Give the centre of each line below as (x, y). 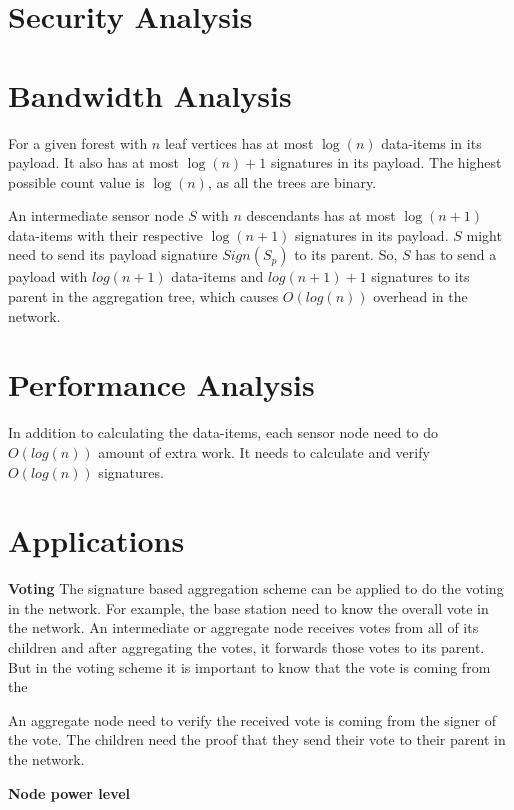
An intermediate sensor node (96, 215)
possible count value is (76, 181)
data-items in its (431, 142)
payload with (48, 276)
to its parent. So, (346, 254)
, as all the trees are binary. (292, 181)
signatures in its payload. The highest (386, 162)
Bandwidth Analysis (150, 94)
